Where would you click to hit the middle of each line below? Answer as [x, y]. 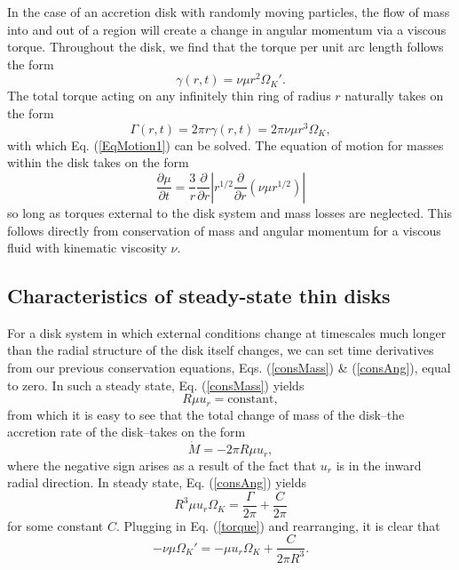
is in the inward [379, 465]
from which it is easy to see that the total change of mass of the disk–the [206, 414]
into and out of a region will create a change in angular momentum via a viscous [227, 29]
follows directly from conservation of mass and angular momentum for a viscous [224, 230]
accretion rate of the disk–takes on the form [127, 432]
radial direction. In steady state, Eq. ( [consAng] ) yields [157, 482]
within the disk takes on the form [98, 162]
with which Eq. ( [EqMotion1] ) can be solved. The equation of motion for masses [226, 145]
